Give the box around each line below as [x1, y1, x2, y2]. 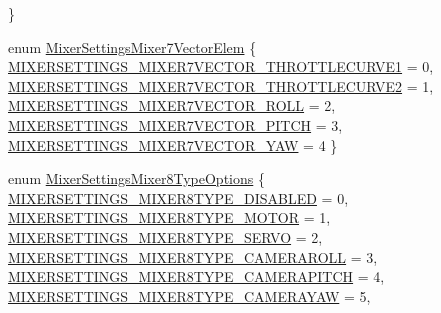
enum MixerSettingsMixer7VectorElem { [8, 36, 257, 57]
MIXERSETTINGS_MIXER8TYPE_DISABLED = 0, [8, 187, 349, 208]
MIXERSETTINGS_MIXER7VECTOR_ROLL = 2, [8, 95, 336, 116]
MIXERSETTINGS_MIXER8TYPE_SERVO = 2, [8, 226, 323, 247]
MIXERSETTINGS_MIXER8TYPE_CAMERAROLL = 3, [8, 246, 378, 267]
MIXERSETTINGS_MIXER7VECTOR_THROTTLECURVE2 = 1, [8, 75, 434, 96]
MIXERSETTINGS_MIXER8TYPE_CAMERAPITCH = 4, [8, 266, 385, 287]
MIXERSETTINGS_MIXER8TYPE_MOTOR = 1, [8, 207, 331, 228]
